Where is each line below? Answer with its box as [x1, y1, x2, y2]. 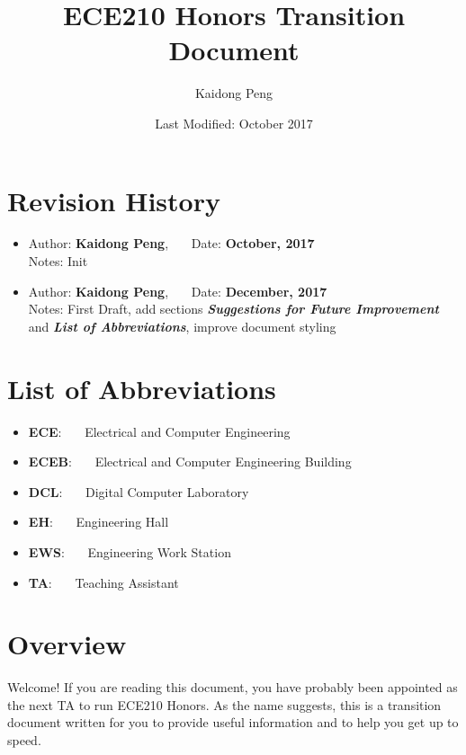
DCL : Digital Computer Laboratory [28, 482, 249, 501]
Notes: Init [28, 252, 88, 271]
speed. [7, 731, 41, 749]
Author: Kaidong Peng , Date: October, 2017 [28, 234, 315, 253]
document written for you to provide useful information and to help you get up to [7, 713, 459, 732]
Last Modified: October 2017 [155, 113, 313, 132]
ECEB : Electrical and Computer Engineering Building [28, 452, 352, 471]
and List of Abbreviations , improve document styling [28, 316, 336, 335]
